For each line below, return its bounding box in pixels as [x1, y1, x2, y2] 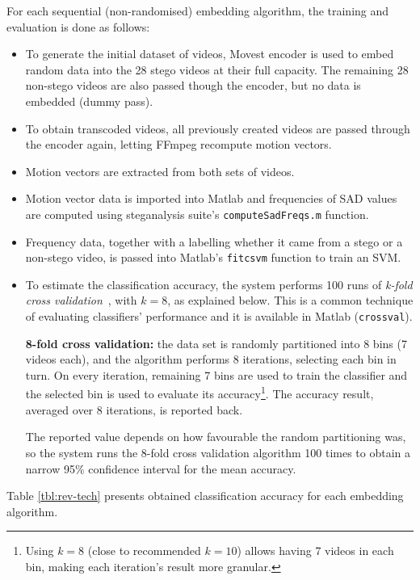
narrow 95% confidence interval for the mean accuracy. [25, 460, 296, 477]
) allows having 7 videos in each [237, 542, 394, 559]
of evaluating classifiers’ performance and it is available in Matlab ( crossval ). [25, 308, 413, 325]
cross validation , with [25, 292, 137, 309]
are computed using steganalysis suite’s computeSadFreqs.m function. [25, 205, 369, 222]
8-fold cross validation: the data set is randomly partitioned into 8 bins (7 [25, 334, 407, 351]
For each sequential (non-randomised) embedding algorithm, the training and [6, 2, 389, 19]
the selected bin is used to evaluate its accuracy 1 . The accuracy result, [25, 383, 374, 402]
